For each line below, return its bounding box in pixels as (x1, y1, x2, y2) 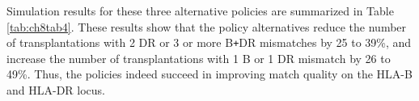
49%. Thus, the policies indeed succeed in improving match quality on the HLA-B (6, 65, 413, 82)
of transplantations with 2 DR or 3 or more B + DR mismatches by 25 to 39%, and (6, 34, 412, 51)
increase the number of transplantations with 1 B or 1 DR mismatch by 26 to (6, 49, 391, 66)
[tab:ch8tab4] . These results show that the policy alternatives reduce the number (6, 18, 407, 35)
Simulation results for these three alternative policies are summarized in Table (6, 2, 394, 19)
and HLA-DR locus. (6, 82, 105, 99)
